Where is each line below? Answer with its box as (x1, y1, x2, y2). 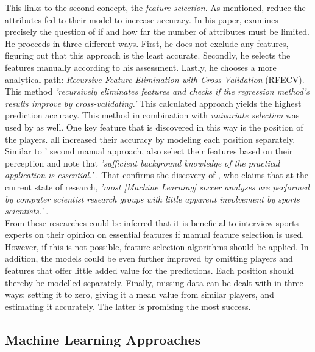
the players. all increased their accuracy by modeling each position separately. (5, 132, 296, 145)
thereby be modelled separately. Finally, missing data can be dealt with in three (5, 276, 303, 289)
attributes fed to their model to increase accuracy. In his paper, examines (5, 13, 278, 26)
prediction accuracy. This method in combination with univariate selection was (5, 109, 300, 121)
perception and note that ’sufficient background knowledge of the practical (5, 156, 280, 169)
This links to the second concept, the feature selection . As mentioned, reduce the (5, 1, 306, 13)
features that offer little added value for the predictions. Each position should (5, 264, 294, 277)
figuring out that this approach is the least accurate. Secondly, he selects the (5, 49, 291, 62)
